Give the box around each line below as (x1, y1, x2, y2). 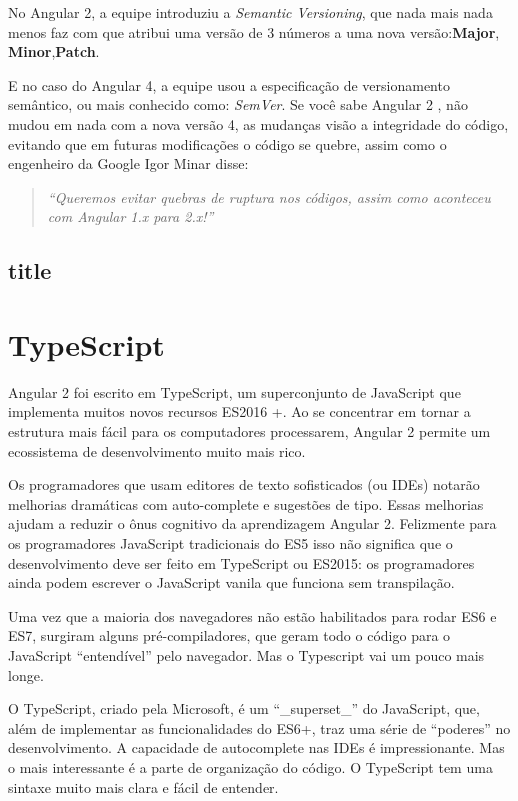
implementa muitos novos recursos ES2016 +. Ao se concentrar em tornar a (8, 401, 471, 422)
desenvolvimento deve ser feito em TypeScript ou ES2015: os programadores (8, 552, 475, 573)
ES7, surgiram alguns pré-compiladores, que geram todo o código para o (8, 625, 451, 646)
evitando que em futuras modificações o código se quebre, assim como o (8, 133, 447, 154)
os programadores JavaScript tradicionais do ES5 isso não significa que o (8, 533, 453, 553)
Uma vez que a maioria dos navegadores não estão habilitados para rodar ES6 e (8, 605, 497, 626)
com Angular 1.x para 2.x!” (47, 206, 214, 227)
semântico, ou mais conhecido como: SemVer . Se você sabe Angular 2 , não (8, 94, 468, 115)
